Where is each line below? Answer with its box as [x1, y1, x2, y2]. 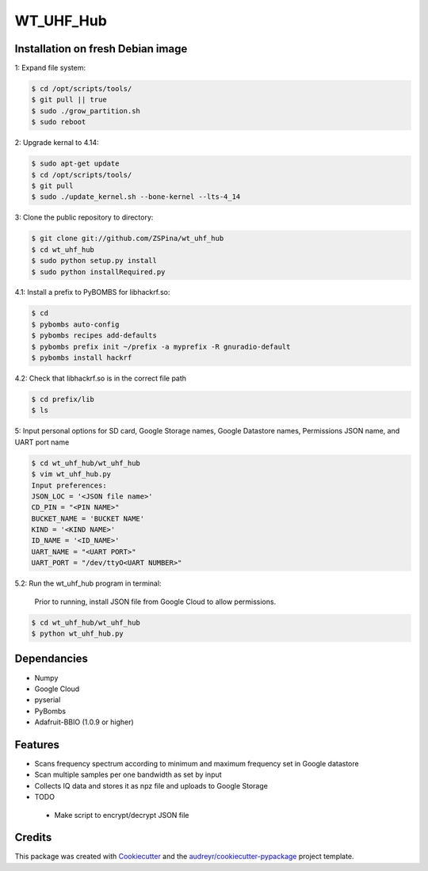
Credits [14, 831, 52, 844]
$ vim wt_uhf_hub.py [31, 470, 111, 479]
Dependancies [14, 652, 89, 666]
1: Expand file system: [14, 63, 86, 73]
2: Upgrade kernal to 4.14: [14, 138, 99, 147]
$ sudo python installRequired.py [31, 267, 166, 277]
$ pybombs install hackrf [31, 353, 132, 362]
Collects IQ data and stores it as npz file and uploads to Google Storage [34, 781, 269, 790]
